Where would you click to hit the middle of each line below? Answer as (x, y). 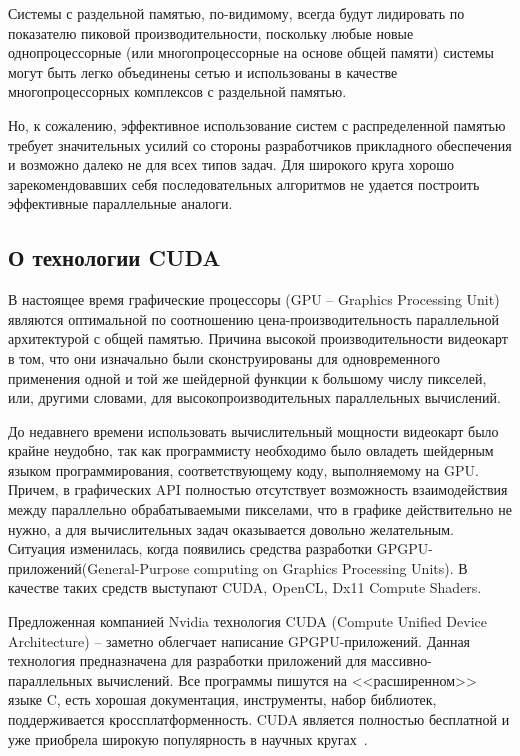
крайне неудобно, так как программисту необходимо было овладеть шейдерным (251, 450)
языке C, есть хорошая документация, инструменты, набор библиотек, (222, 699)
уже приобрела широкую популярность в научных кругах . (188, 738)
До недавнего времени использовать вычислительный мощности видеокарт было (253, 430)
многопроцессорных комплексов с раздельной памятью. (177, 91)
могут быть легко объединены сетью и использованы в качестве (203, 71)
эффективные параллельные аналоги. (120, 203)
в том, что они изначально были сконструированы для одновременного (224, 357)
